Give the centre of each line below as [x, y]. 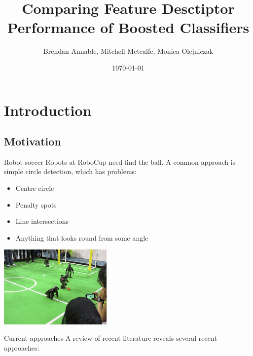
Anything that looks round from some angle [82, 237]
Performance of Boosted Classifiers [128, 27]
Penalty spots [36, 204]
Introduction [48, 110]
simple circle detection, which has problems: [71, 171]
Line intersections [42, 221]
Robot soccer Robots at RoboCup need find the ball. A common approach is [120, 161]
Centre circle [35, 188]
